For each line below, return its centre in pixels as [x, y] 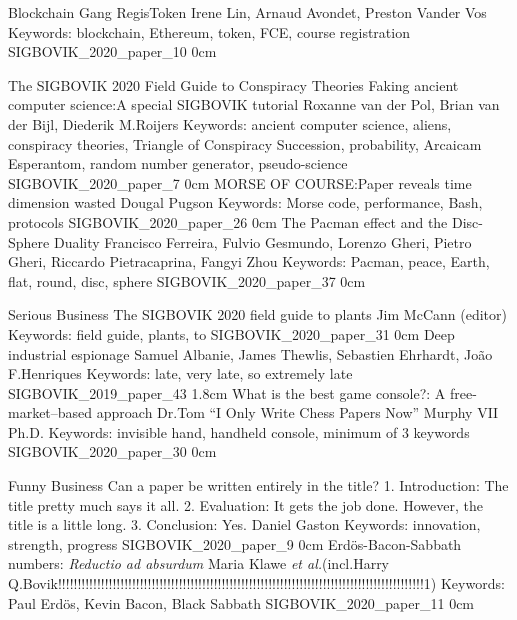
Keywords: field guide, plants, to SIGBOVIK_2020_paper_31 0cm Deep [231, 333]
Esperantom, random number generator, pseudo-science [178, 163]
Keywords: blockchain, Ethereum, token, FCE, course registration [209, 31]
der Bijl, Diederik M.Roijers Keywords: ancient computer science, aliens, [230, 123]
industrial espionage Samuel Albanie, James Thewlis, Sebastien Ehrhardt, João [250, 353]
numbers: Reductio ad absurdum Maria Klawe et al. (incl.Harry [199, 563]
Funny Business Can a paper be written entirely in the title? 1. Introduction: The [258, 485]
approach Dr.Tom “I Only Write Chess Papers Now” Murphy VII [297, 412]
